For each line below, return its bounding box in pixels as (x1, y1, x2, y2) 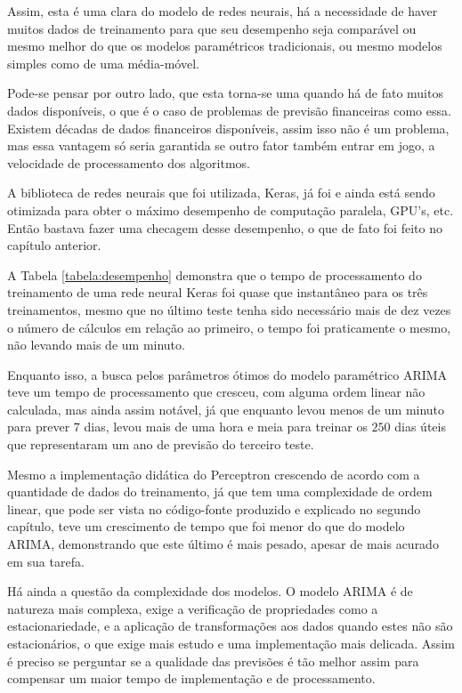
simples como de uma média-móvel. (7, 53, 199, 72)
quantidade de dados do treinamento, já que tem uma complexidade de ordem (7, 482, 433, 501)
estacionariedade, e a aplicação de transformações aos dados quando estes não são (7, 616, 453, 635)
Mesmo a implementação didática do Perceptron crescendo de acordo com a (7, 464, 420, 483)
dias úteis (394, 417, 446, 436)
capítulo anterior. (7, 236, 101, 254)
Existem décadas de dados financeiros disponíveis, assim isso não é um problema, (7, 118, 450, 137)
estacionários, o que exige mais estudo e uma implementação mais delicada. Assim (7, 634, 455, 652)
